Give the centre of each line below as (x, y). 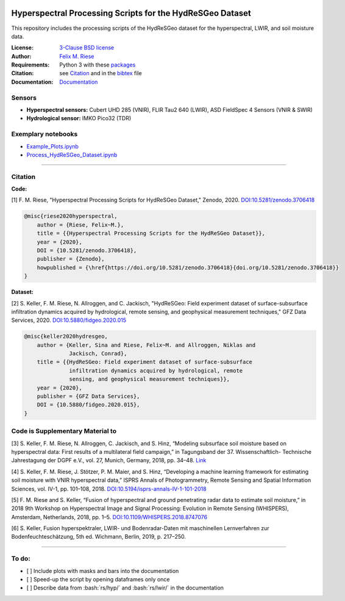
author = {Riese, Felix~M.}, (80, 225)
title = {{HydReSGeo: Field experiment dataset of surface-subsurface (145, 362)
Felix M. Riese (77, 56)
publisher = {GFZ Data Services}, (88, 396)
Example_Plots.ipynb (53, 146)
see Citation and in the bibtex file (101, 73)
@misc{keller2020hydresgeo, (66, 337)
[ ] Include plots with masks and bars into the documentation (103, 570)
